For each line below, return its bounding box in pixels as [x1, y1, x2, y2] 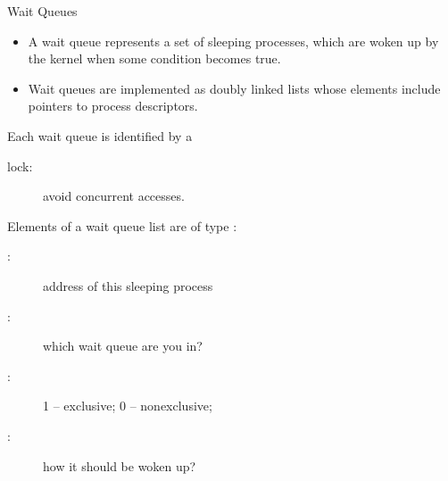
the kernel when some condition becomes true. [28, 49, 281, 68]
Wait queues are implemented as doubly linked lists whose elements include [28, 79, 441, 97]
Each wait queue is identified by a [7, 126, 193, 145]
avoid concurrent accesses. [43, 187, 185, 205]
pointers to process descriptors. [28, 96, 198, 115]
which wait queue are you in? [43, 336, 203, 355]
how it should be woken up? [43, 456, 196, 475]
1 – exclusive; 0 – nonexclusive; [43, 396, 212, 415]
